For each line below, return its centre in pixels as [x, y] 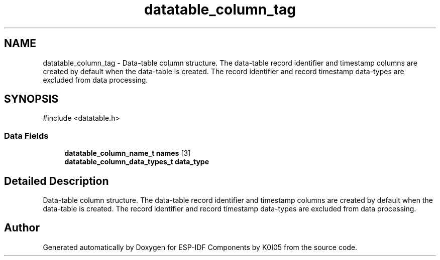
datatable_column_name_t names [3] [128, 153]
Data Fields [26, 136]
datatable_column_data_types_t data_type [137, 162]
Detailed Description [57, 181]
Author [22, 228]
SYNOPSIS [31, 99]
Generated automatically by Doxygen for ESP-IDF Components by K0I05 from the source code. [200, 247]
